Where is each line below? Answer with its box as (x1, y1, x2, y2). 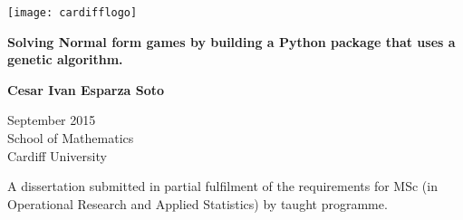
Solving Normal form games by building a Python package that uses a (7, 32, 456, 51)
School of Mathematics (7, 129, 134, 148)
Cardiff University (7, 146, 107, 165)
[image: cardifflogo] (7, 6, 138, 19)
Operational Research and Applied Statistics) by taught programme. (7, 194, 388, 213)
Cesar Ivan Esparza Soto (7, 80, 165, 99)
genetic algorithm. (7, 50, 123, 69)
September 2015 (7, 110, 96, 129)
